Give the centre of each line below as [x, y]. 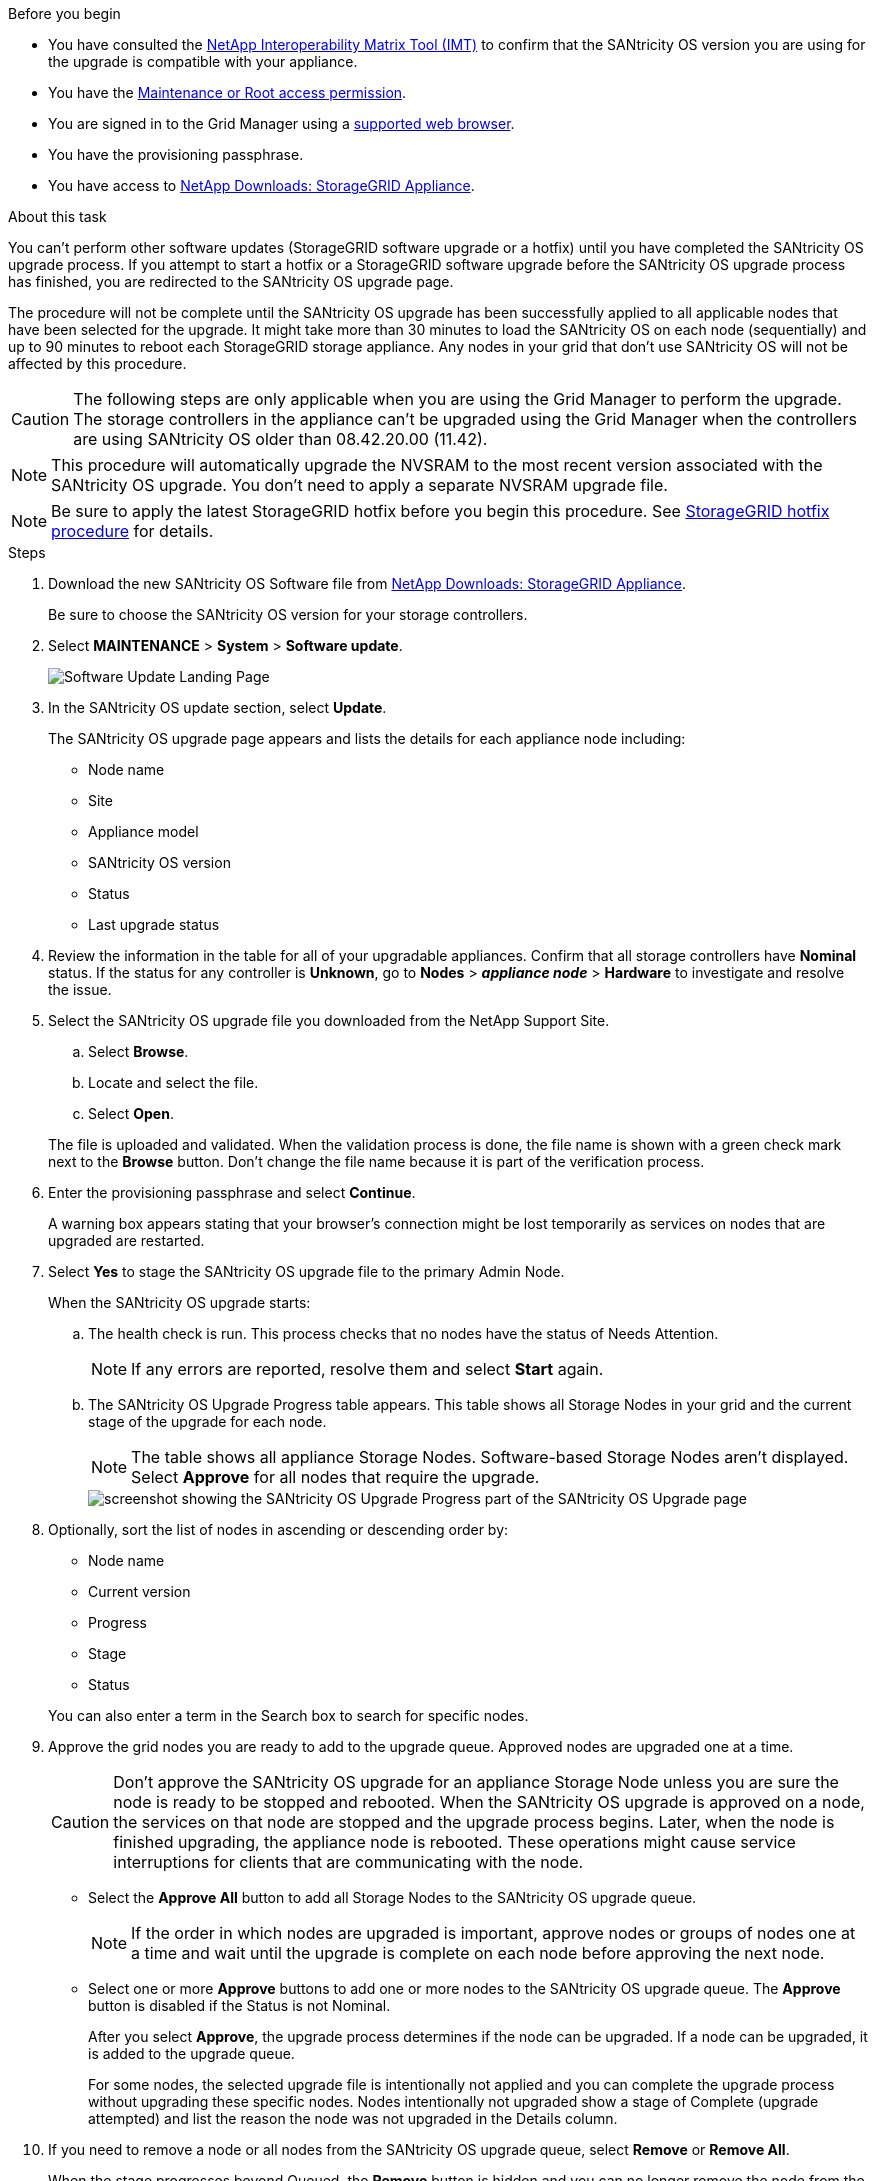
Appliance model [143, 831]
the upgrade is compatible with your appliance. [203, 61]
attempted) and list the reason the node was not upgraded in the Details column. [353, 2118]
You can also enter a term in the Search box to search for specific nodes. [288, 1715]
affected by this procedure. [97, 363]
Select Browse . [138, 1051]
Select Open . [131, 1113]
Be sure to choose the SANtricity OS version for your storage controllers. [288, 614]
